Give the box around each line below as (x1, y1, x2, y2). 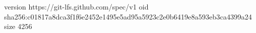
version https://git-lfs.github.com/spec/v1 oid (4, 1, 149, 11)
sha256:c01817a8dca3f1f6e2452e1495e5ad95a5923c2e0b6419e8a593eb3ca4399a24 (4, 11, 252, 21)
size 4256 (4, 21, 32, 31)
